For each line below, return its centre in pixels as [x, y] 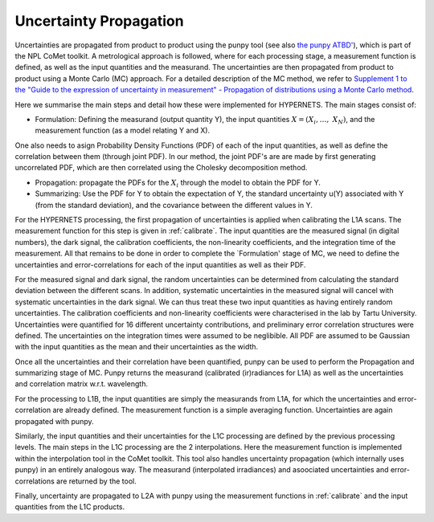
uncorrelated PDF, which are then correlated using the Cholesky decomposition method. [161, 168]
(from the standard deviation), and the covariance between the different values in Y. [174, 205]
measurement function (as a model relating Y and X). [123, 130]
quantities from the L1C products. [70, 507]
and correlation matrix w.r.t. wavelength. [82, 384]
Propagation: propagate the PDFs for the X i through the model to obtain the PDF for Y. [178, 183]
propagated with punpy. [54, 421]
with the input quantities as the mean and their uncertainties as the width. [137, 347]
